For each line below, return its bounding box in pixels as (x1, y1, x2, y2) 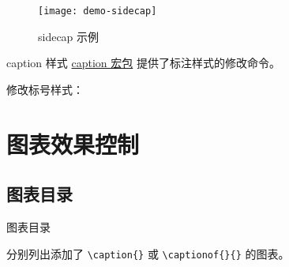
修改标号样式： (6, 81, 84, 97)
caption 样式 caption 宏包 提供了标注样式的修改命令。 (6, 55, 280, 71)
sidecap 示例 (38, 28, 99, 44)
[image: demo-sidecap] (38, 6, 157, 17)
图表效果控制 (6, 127, 140, 160)
